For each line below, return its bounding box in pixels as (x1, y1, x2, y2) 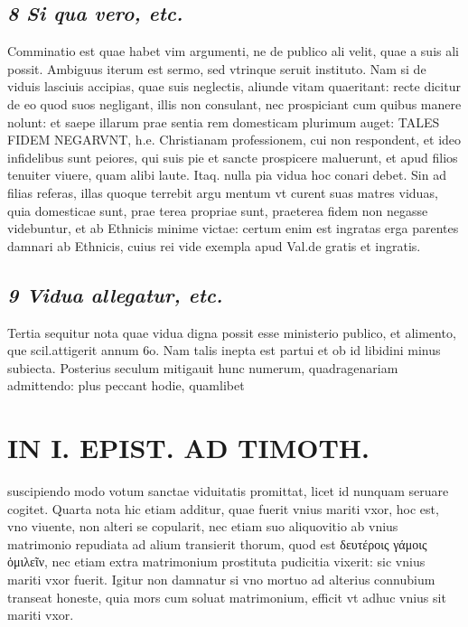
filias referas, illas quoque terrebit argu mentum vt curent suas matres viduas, (7, 182, 438, 201)
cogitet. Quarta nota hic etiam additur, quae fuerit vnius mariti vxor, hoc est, (7, 499, 439, 518)
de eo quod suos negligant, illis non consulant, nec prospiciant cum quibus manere (7, 94, 462, 113)
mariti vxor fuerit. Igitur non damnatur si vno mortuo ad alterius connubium (7, 570, 435, 588)
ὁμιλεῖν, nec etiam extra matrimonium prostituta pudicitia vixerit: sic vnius (7, 552, 426, 571)
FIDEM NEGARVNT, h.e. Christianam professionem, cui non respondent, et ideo (7, 130, 462, 149)
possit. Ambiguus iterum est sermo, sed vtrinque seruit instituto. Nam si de (7, 59, 426, 78)
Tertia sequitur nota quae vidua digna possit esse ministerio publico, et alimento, (7, 323, 456, 342)
